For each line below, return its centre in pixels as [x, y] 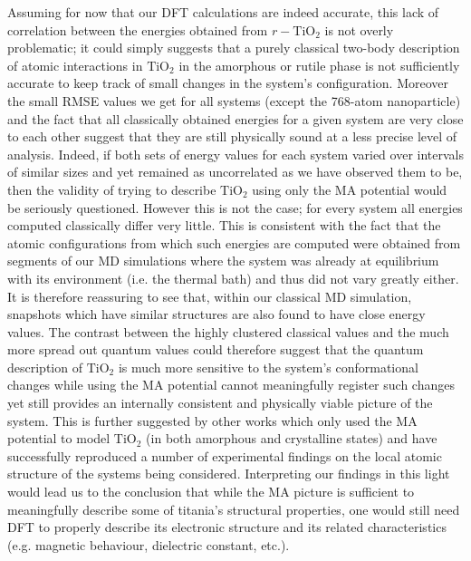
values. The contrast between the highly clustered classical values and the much [228, 331]
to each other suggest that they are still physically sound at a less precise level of [232, 136]
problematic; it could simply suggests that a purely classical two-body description [234, 48]
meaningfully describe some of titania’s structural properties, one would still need [234, 509]
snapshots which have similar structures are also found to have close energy [216, 314]
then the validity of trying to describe [112, 189]
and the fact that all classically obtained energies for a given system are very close [235, 118]
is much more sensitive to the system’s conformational [268, 367]
